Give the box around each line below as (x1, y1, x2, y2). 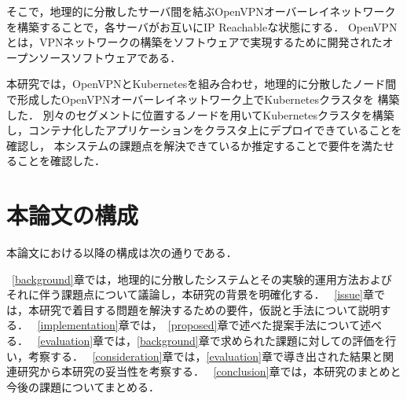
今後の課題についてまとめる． (6, 378, 159, 394)
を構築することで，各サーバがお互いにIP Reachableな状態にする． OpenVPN (6, 18, 398, 35)
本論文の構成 (6, 199, 139, 231)
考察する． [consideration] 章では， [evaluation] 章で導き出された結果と (27, 347, 383, 364)
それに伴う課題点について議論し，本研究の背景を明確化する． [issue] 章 (6, 286, 374, 303)
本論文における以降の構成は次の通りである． (6, 244, 237, 261)
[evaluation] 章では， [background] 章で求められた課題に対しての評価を (37, 332, 386, 349)
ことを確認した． (16, 152, 105, 169)
